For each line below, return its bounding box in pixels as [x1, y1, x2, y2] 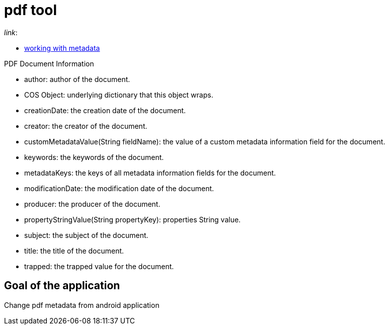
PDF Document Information [4, 59, 94, 68]
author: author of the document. [24, 74, 130, 84]
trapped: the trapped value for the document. [24, 262, 174, 271]
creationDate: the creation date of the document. [24, 106, 186, 115]
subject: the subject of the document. [24, 230, 148, 239]
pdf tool [4, 2, 57, 19]
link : [4, 28, 18, 37]
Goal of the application [4, 279, 120, 292]
